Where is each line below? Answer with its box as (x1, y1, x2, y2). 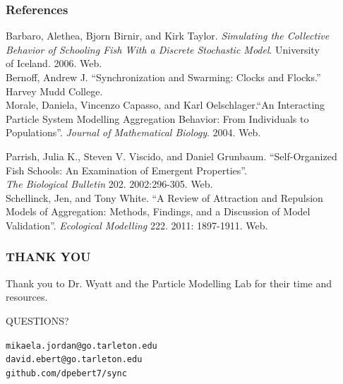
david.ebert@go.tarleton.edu (6, 354, 143, 365)
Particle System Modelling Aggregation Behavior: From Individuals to (6, 111, 309, 126)
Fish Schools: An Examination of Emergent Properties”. (6, 162, 247, 177)
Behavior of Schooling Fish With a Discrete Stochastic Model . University (6, 42, 320, 56)
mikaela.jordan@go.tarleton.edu (6, 340, 157, 351)
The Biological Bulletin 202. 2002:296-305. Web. (6, 176, 213, 191)
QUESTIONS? (6, 313, 69, 328)
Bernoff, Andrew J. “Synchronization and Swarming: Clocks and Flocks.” (6, 70, 321, 84)
